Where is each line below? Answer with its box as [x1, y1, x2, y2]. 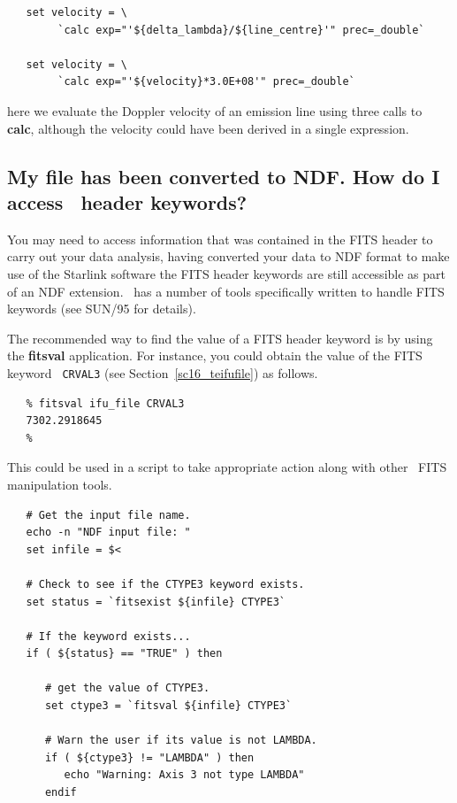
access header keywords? [7, 188, 248, 215]
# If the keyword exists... [26, 629, 191, 643]
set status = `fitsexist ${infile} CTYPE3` [26, 595, 286, 608]
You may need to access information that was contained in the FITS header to [7, 229, 433, 248]
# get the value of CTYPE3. [44, 682, 210, 695]
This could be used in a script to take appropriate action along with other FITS [7, 458, 447, 476]
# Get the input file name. [26, 508, 191, 521]
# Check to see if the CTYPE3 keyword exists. [26, 577, 305, 591]
